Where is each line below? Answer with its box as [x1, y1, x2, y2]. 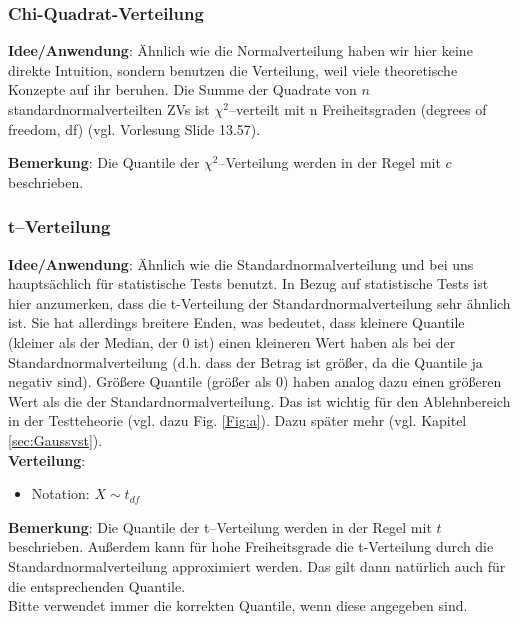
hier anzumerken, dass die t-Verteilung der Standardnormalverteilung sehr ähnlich [8, 292, 511, 313]
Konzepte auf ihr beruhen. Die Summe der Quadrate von [8, 79, 357, 100]
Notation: [31, 483, 90, 504]
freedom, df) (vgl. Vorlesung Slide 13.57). [8, 118, 261, 139]
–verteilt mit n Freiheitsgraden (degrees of [228, 99, 487, 119]
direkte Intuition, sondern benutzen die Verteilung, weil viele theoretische [8, 59, 458, 80]
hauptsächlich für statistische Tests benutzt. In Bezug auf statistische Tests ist [8, 273, 489, 294]
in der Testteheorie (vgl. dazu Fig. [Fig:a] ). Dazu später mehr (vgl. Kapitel [8, 410, 467, 431]
